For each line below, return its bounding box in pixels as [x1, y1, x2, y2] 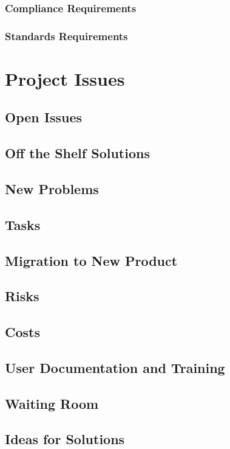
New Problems [5, 179, 99, 198]
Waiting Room [5, 394, 99, 412]
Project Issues [5, 66, 125, 91]
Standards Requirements [5, 28, 128, 43]
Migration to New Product [5, 251, 178, 270]
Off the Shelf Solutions [5, 144, 150, 162]
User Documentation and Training [5, 358, 225, 377]
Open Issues [5, 108, 83, 127]
